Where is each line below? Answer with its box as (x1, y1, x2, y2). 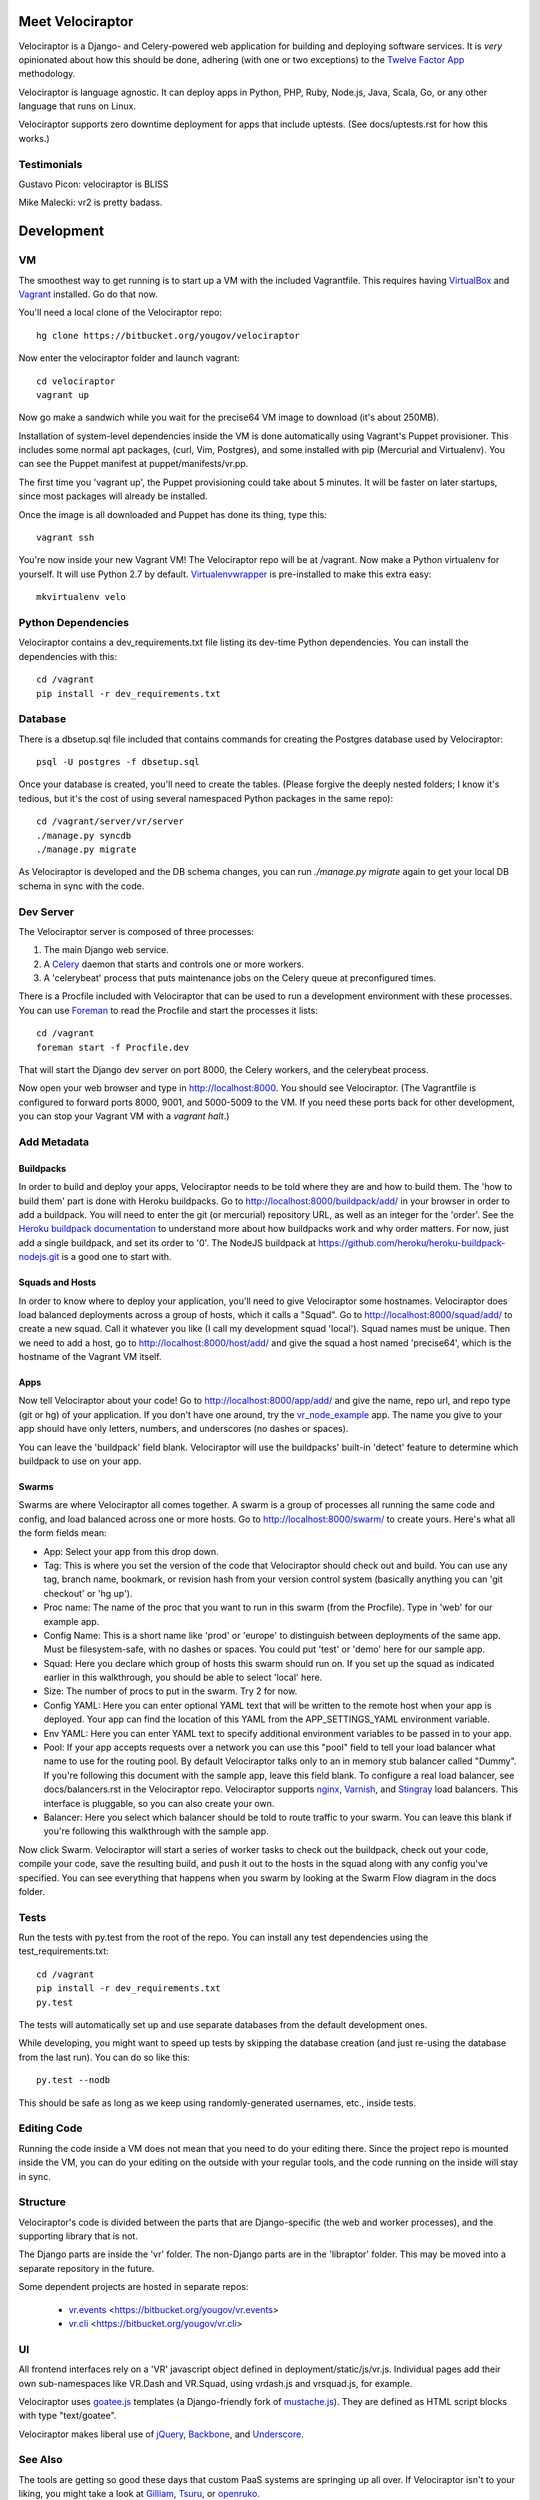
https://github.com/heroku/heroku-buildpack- (318, 1236, 506, 1249)
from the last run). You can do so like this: (18, 2051, 190, 2063)
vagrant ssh (36, 532, 95, 544)
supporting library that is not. (18, 2230, 139, 2242)
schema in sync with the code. (18, 880, 145, 892)
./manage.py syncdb (36, 830, 132, 841)
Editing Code (18, 2121, 83, 2135)
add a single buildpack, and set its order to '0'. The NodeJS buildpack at (18, 1236, 317, 1249)
